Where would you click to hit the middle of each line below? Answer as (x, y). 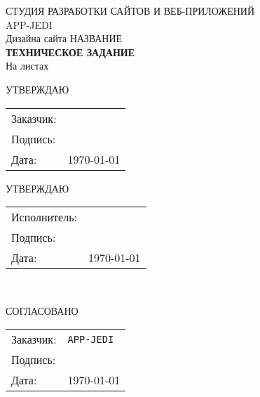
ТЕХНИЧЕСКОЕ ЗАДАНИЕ (70, 52)
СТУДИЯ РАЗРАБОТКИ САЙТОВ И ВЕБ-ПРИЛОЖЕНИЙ (130, 11)
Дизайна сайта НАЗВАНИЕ (64, 38)
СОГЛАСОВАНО (42, 310)
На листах (27, 66)
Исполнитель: (44, 217)
